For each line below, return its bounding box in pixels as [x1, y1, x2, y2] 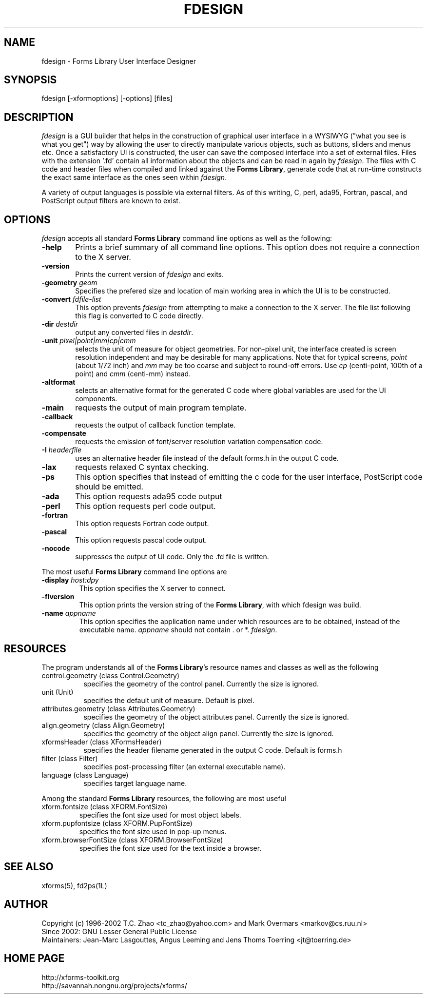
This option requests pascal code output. [75, 536, 207, 545]
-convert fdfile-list [41, 295, 101, 304]
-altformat [41, 378, 76, 387]
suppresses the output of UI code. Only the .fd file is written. [75, 552, 269, 561]
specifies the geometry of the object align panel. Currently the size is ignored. [83, 729, 334, 738]
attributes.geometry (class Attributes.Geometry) [41, 704, 195, 713]
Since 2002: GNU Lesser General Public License [41, 927, 197, 936]
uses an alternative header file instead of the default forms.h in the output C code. [75, 454, 339, 463]
